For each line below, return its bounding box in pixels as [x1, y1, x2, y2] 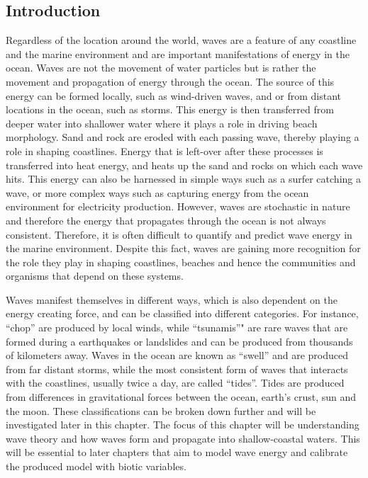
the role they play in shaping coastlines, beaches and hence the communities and [6, 254, 356, 269]
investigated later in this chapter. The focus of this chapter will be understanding [6, 417, 359, 432]
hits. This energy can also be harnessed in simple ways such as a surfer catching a [6, 171, 361, 186]
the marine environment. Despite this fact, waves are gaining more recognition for [6, 241, 361, 256]
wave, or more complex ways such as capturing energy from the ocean [6, 185, 309, 200]
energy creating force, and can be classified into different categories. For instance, [6, 306, 359, 321]
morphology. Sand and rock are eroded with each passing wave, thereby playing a [6, 130, 359, 144]
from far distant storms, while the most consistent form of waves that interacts [6, 361, 348, 376]
